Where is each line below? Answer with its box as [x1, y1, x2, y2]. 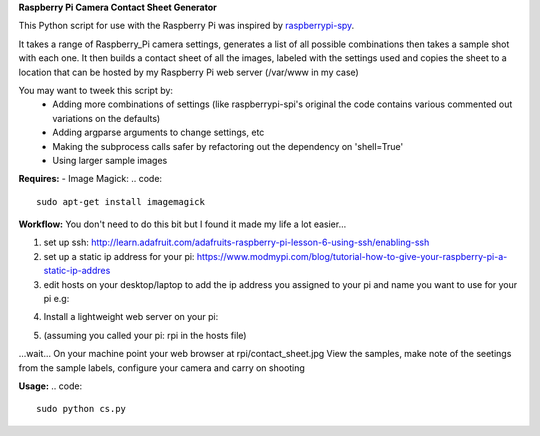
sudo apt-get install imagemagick [36, 196, 205, 207]
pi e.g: [43, 293, 70, 305]
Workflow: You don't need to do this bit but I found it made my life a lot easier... [18, 218, 347, 230]
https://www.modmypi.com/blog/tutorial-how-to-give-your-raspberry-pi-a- [196, 250, 508, 262]
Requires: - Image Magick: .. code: [18, 173, 163, 185]
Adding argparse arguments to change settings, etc [52, 126, 265, 139]
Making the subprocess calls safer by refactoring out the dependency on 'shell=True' [52, 140, 404, 152]
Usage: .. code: [18, 380, 83, 392]
